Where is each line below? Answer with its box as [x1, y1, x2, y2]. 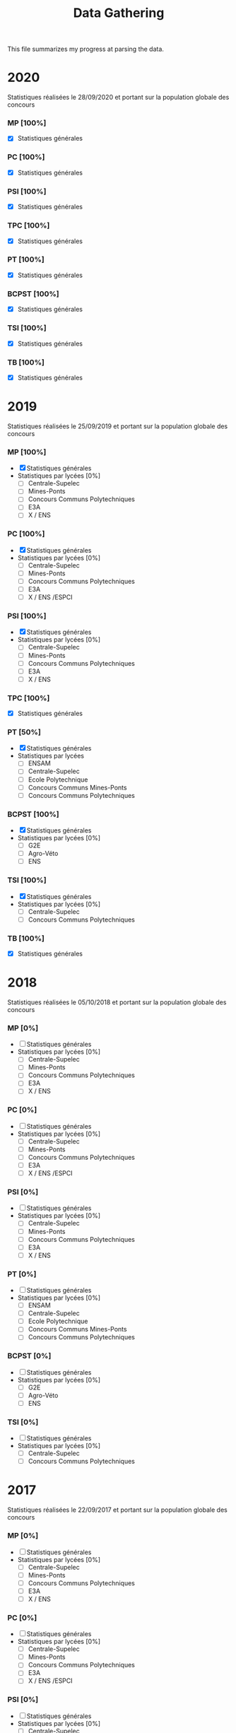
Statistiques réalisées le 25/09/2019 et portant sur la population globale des [7, 422, 228, 430]
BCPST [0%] [7, 1351, 52, 1361]
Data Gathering [73, 5, 165, 21]
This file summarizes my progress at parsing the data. [7, 45, 165, 54]
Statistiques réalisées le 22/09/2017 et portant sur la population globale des [7, 1505, 228, 1514]
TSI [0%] [7, 1417, 39, 1427]
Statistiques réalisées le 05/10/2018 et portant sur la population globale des [7, 998, 227, 1006]
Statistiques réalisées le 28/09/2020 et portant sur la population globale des [7, 93, 230, 102]
